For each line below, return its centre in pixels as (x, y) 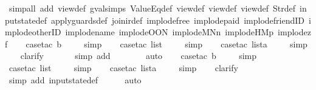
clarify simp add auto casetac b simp (139, 56)
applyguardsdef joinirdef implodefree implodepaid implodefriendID (177, 20)
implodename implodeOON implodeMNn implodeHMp (170, 32)
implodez (294, 32)
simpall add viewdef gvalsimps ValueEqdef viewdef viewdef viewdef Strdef (152, 8)
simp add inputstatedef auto (75, 79)
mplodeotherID (33, 32)
